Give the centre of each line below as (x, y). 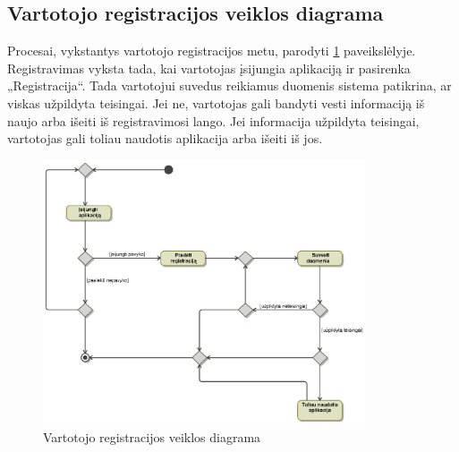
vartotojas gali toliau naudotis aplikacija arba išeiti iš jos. (165, 138)
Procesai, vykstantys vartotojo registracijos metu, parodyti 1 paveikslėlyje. (212, 51)
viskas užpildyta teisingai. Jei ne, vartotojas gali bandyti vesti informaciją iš (216, 102)
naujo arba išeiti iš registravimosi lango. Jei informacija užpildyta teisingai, (213, 120)
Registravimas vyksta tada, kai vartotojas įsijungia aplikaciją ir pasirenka (209, 68)
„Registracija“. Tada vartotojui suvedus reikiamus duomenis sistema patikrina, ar (229, 85)
